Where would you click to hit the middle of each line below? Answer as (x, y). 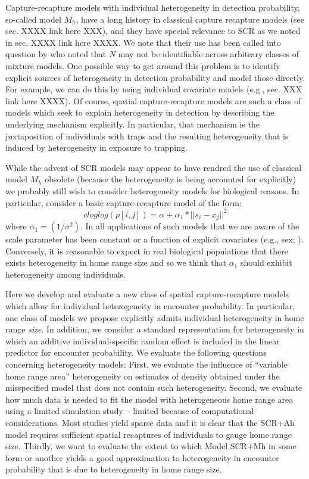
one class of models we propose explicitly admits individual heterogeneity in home (155, 317)
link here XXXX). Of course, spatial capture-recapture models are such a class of (153, 100)
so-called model (33, 19)
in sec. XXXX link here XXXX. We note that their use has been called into (143, 42)
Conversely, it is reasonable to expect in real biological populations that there (147, 251)
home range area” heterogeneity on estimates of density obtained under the (143, 376)
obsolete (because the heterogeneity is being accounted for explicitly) (171, 179)
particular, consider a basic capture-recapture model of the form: (124, 202)
